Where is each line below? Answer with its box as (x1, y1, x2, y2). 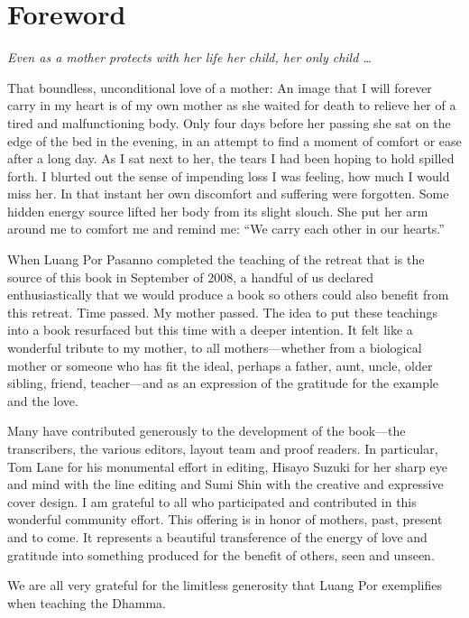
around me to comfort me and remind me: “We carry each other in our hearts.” (7, 219, 445, 238)
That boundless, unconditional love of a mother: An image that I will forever (7, 78, 432, 97)
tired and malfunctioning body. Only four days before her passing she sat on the (7, 113, 451, 132)
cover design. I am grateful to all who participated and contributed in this (7, 492, 417, 511)
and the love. (7, 391, 78, 410)
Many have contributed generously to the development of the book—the (7, 421, 406, 440)
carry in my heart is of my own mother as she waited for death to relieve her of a (7, 96, 456, 115)
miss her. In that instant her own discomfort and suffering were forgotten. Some (7, 184, 449, 203)
